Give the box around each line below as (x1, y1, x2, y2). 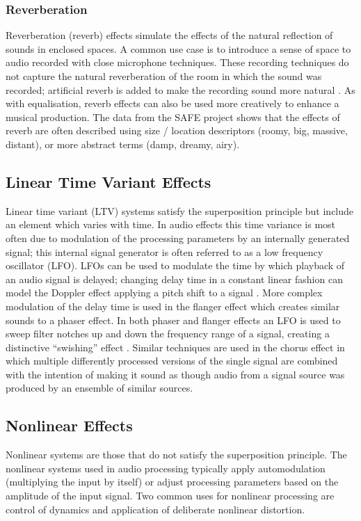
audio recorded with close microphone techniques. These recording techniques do (6, 55, 349, 70)
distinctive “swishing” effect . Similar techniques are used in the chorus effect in (6, 339, 345, 354)
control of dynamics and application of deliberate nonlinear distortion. (6, 502, 305, 516)
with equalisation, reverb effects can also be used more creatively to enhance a (6, 96, 339, 111)
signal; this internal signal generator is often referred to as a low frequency (6, 244, 323, 259)
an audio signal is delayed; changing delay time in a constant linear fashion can (6, 271, 343, 286)
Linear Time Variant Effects (6, 170, 211, 192)
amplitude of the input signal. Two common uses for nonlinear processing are (6, 488, 335, 503)
